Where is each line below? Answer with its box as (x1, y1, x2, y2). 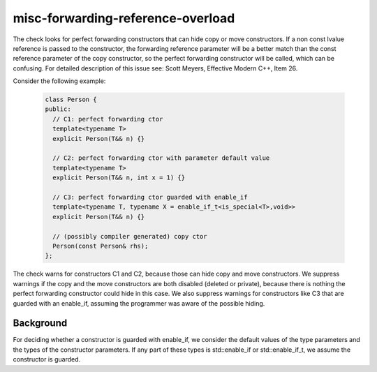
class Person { (45, 96, 97, 104)
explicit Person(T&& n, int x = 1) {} (52, 174, 185, 181)
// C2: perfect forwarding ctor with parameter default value (52, 154, 270, 162)
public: (45, 105, 71, 113)
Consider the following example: (13, 77, 106, 85)
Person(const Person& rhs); (52, 241, 149, 250)
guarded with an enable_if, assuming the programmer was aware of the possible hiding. (13, 299, 265, 307)
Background (13, 318, 68, 329)
